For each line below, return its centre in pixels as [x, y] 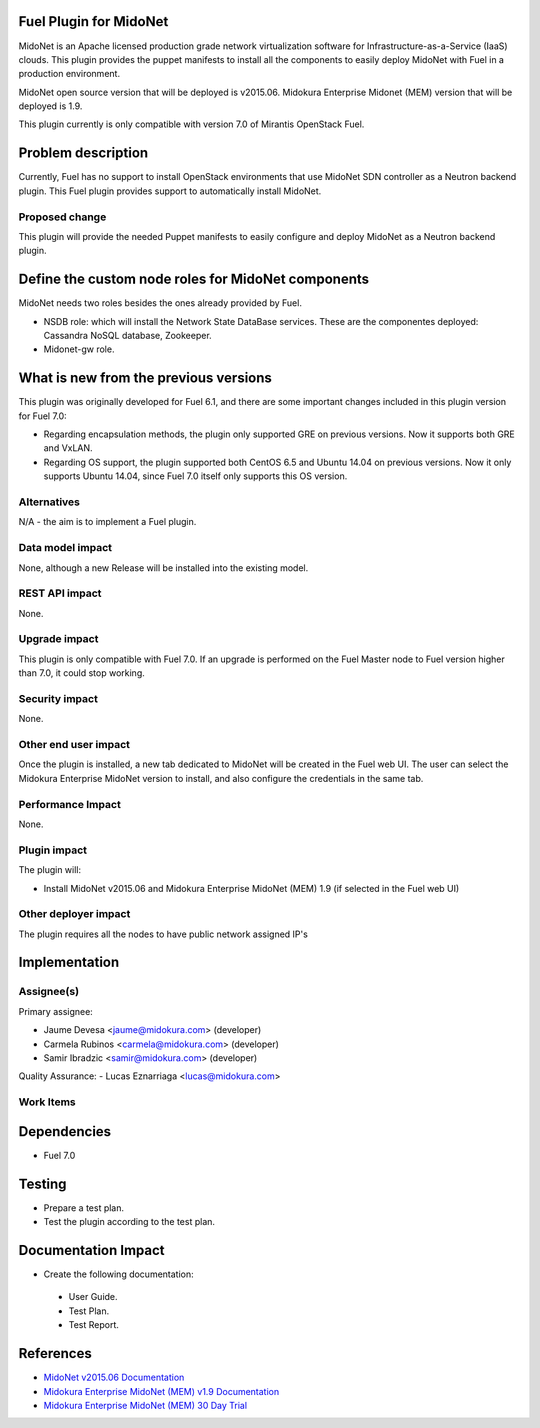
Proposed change [62, 217]
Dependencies [65, 1131]
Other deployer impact [74, 914]
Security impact [58, 698]
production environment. [69, 74]
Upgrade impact [58, 639]
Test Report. [94, 1325]
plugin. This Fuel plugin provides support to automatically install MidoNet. [170, 191]
